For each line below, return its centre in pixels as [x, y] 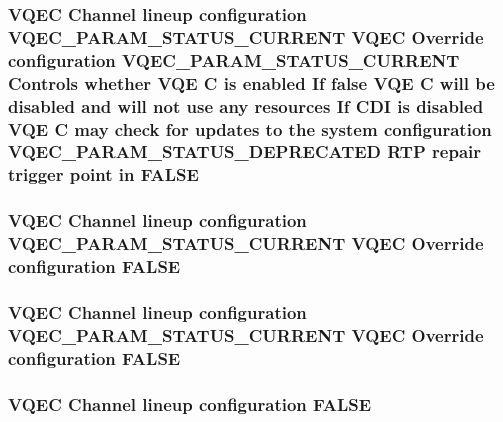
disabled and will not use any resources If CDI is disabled [246, 105]
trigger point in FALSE [103, 174]
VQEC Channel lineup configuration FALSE [190, 403]
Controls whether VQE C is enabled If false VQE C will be [251, 82]
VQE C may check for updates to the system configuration [250, 128]
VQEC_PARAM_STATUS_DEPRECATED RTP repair [245, 151]
